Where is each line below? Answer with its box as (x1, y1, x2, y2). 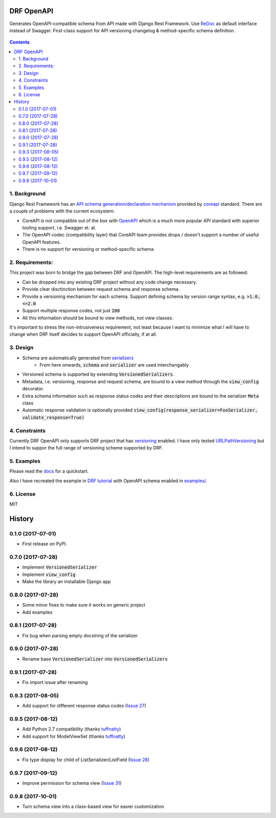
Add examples (22, 609, 53, 615)
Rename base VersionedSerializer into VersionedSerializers (22, 656, 168, 662)
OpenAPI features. (22, 239, 61, 245)
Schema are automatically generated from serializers (22, 355, 134, 361)
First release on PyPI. (22, 541, 67, 547)
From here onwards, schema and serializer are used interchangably (39, 362, 189, 368)
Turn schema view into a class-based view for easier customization (22, 804, 165, 810)
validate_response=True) (22, 415, 84, 420)
